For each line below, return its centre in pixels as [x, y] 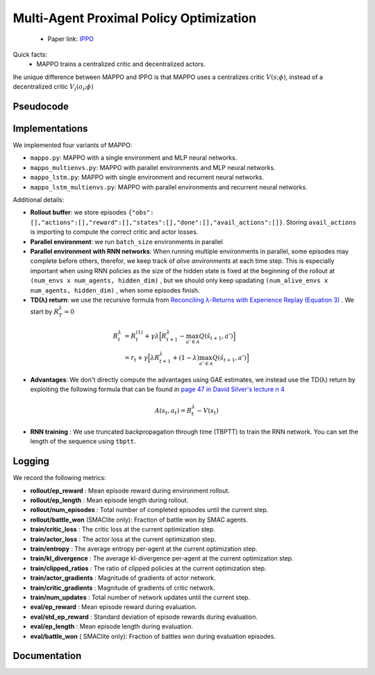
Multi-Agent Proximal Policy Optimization [135, 18]
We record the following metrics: [60, 478]
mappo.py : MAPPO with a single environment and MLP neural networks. [134, 158]
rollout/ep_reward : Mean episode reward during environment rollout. [130, 490]
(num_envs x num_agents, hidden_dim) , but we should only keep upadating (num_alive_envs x [179, 280]
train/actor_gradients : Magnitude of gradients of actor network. [123, 578]
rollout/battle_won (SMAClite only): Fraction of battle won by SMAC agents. [139, 520]
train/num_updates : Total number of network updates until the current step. [140, 597]
